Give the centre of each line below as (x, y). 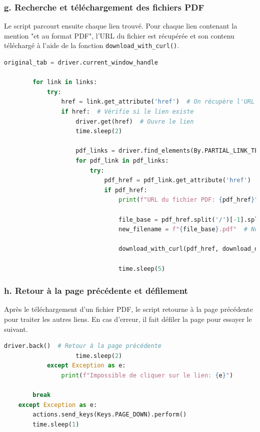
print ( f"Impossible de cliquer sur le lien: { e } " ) (147, 375)
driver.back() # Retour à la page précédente (83, 346)
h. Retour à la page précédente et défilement (96, 291)
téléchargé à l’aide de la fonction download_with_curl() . (92, 45)
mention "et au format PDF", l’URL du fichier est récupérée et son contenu (119, 35)
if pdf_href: (126, 190)
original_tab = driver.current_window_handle (81, 63)
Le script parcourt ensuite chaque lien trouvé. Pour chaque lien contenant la (121, 26)
